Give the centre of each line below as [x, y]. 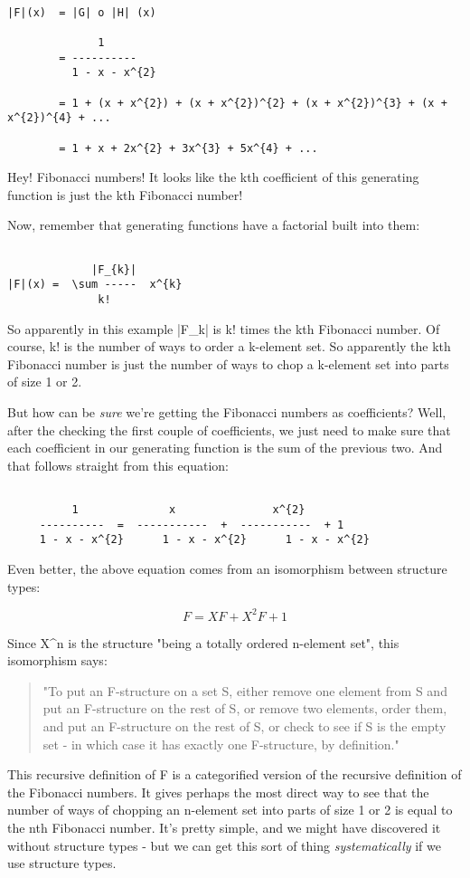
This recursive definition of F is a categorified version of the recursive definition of [235, 774]
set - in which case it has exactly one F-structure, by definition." [221, 744]
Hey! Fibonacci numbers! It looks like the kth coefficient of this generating [213, 177]
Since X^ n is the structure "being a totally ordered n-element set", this [203, 642]
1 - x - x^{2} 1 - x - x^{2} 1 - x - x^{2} [204, 540]
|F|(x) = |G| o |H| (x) [82, 12]
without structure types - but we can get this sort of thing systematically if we [224, 845]
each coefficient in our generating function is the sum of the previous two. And [225, 448]
